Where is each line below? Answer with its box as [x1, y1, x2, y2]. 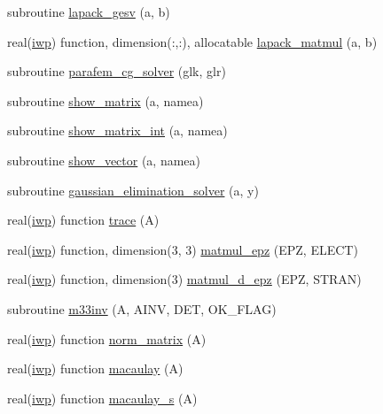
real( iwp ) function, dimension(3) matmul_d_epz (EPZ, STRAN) [7, 270, 362, 288]
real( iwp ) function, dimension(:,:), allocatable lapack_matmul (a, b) [7, 32, 378, 50]
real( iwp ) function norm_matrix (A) [7, 329, 207, 348]
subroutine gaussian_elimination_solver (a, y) [7, 180, 259, 199]
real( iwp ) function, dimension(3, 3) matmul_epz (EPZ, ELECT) [7, 240, 358, 258]
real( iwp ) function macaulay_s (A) [7, 388, 198, 407]
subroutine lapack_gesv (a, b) [7, 3, 170, 20]
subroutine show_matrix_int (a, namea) [7, 121, 228, 140]
